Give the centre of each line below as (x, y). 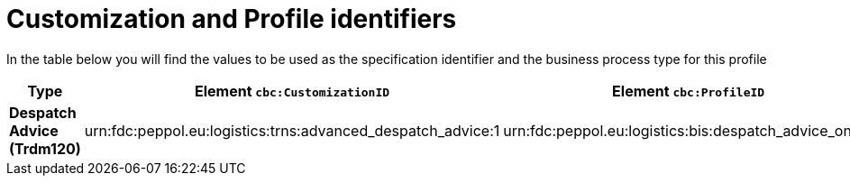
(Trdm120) (45, 148)
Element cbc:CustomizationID (292, 91)
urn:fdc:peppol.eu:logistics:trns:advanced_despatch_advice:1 (292, 130)
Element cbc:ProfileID (689, 91)
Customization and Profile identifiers (232, 19)
